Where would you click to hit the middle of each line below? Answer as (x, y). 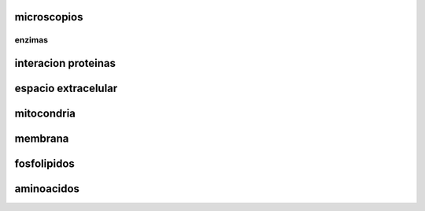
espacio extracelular (66, 89)
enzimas (31, 40)
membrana (42, 139)
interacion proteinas (65, 63)
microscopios (49, 17)
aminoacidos (47, 189)
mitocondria (45, 114)
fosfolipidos (44, 164)
